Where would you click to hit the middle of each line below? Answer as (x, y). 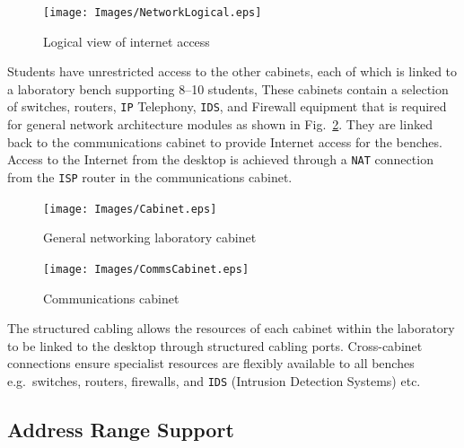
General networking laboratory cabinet (150, 237)
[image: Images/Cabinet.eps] (130, 209)
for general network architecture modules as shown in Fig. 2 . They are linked (220, 124)
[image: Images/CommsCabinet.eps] (146, 269)
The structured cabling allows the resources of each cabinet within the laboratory (231, 328)
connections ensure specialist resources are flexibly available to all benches (211, 363)
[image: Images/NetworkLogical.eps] (153, 13)
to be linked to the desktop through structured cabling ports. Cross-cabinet (215, 345)
